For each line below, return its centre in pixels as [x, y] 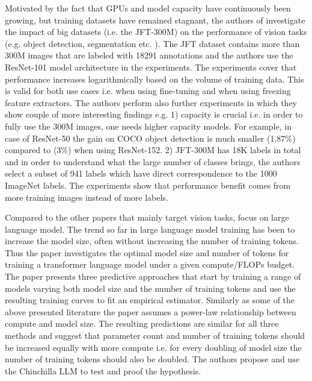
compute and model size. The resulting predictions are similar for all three [142, 323]
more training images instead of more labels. [87, 197]
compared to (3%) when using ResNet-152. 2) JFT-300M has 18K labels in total [153, 150]
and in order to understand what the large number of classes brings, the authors [153, 161]
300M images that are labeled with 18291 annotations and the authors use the [149, 55]
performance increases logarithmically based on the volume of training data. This [154, 79]
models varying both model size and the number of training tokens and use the [150, 288]
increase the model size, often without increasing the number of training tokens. [152, 241]
